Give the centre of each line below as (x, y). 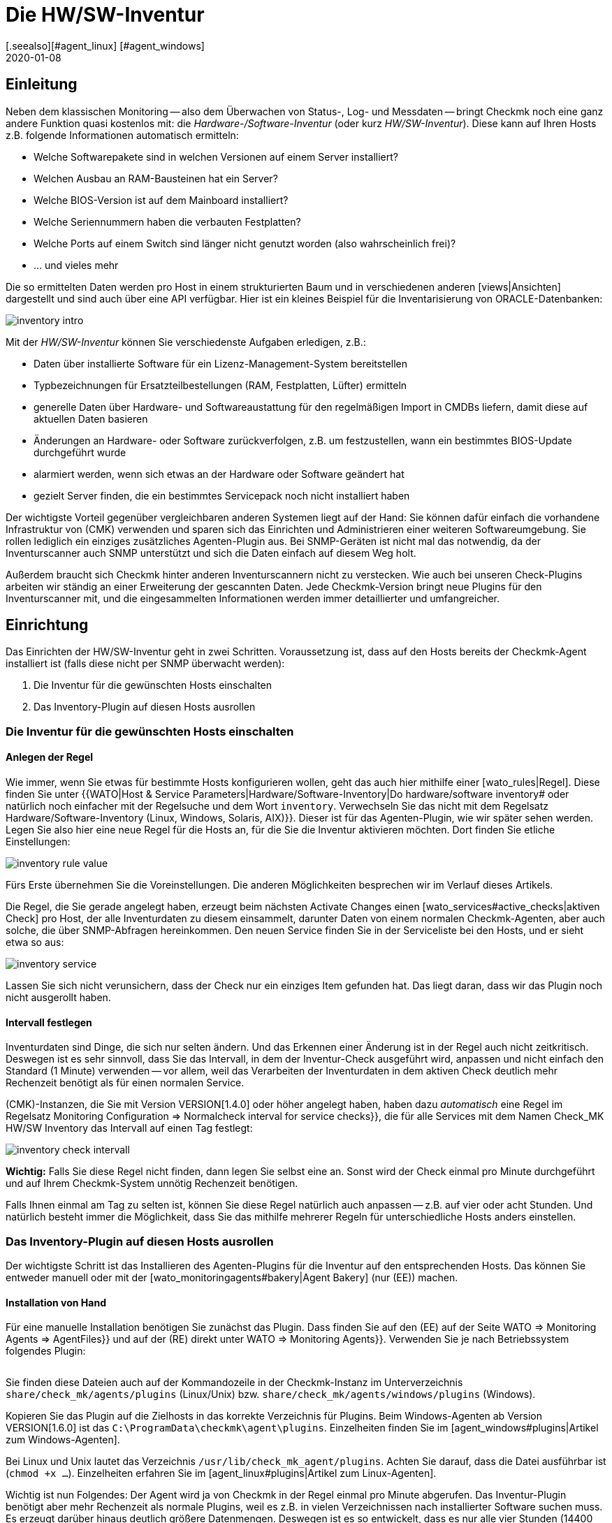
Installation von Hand (56, 1302)
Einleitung (42, 85)
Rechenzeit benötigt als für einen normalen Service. (125, 1083)
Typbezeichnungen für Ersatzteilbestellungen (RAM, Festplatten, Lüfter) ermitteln (220, 385)
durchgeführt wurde (80, 452)
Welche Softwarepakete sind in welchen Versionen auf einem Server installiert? (216, 156)
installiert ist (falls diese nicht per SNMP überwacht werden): (145, 664)
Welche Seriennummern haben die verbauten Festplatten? (167, 221)
